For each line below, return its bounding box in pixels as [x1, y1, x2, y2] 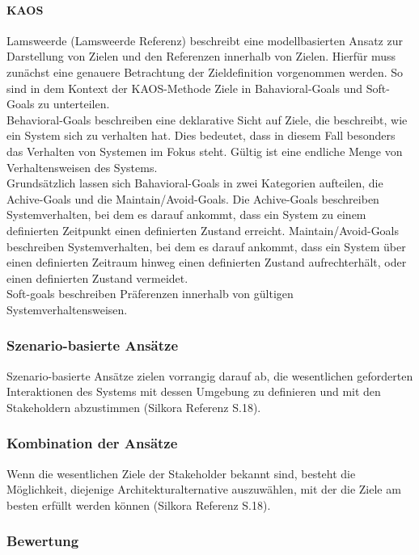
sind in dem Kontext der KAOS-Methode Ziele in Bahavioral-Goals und [6, 79, 362, 96]
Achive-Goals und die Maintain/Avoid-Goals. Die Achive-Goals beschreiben [6, 190, 379, 207]
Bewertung [6, 531, 79, 551]
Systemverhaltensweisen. [6, 301, 128, 317]
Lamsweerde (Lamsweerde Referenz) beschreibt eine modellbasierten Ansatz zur [6, 32, 403, 48]
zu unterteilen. [38, 95, 110, 112]
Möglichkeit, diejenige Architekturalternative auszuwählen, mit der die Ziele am [6, 481, 401, 498]
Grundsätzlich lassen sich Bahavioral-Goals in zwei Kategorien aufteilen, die [6, 174, 383, 191]
